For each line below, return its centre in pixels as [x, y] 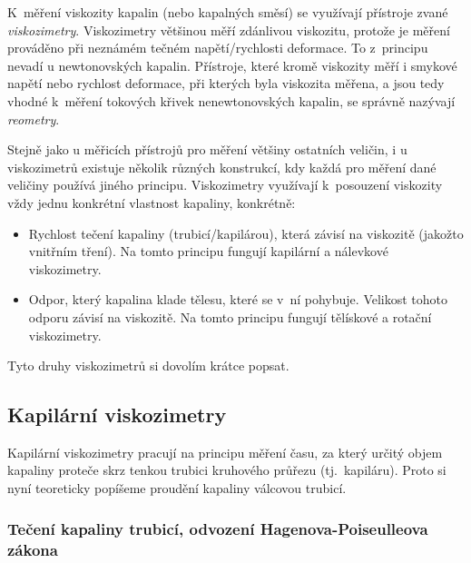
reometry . [34, 119]
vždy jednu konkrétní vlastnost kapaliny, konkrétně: [152, 202]
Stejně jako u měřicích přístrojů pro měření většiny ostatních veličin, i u [207, 149]
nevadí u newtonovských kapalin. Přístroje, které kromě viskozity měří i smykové [232, 65]
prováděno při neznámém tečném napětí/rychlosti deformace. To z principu [218, 48]
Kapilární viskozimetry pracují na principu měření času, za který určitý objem [225, 452]
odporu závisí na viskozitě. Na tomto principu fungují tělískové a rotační [230, 316]
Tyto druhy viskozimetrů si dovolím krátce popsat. [148, 365]
